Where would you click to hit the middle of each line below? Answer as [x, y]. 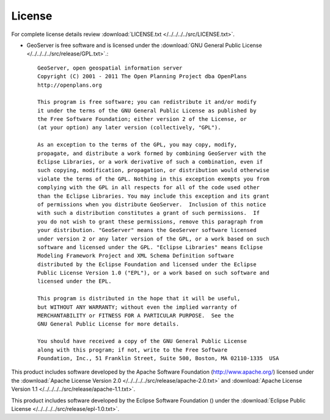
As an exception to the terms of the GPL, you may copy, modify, [137, 145]
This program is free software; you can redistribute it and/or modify [147, 102]
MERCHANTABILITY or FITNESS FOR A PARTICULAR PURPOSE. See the [136, 316]
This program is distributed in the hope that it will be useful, [139, 299]
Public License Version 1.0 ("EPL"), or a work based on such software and [153, 273]
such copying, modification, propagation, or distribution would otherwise [153, 170]
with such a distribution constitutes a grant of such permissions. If [148, 213]
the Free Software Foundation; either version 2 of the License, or [142, 119]
